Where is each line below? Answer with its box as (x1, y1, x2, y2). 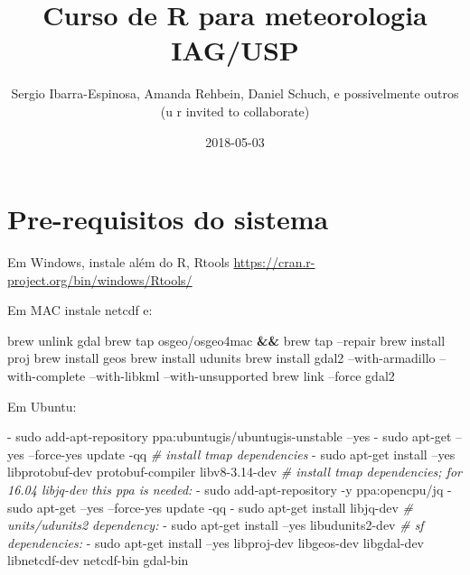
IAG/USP (171, 32, 299, 69)
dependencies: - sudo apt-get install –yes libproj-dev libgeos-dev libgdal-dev (7, 533, 424, 552)
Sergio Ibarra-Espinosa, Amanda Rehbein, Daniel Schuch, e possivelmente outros (11, 84, 459, 103)
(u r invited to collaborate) (160, 101, 310, 120)
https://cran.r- (233, 253, 315, 272)
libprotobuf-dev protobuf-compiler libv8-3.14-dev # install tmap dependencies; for (7, 462, 462, 481)
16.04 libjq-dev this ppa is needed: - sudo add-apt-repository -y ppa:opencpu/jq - (7, 479, 452, 498)
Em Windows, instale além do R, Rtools (7, 253, 230, 272)
